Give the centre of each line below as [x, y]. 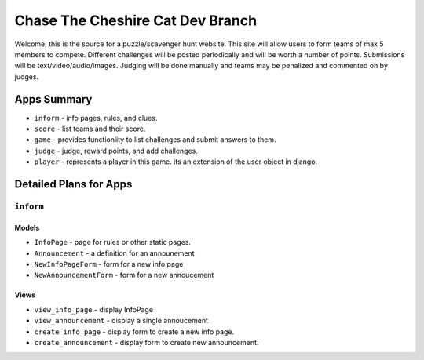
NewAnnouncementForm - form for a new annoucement [124, 275]
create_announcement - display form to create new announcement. [146, 342]
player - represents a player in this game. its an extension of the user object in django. [176, 162]
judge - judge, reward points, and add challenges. [116, 151]
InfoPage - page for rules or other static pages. [113, 242]
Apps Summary [53, 99]
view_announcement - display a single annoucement [121, 321]
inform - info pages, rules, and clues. [96, 118]
